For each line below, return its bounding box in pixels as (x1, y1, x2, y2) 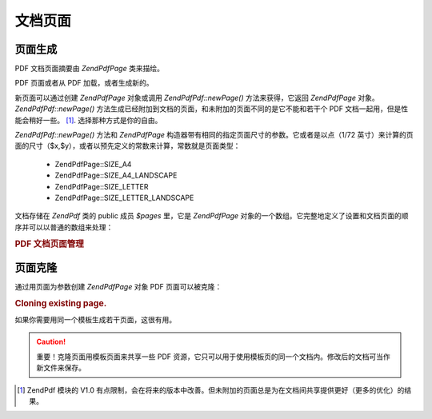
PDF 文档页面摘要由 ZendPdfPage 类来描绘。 (14, 64, 164, 74)
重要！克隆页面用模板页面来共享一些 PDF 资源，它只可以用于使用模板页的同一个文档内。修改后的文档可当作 (36, 352, 391, 361)
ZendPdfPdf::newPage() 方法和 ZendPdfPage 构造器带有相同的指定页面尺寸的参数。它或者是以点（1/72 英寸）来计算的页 (14, 130, 414, 140)
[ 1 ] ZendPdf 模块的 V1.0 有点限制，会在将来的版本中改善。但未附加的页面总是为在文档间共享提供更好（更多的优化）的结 (17, 385, 412, 395)
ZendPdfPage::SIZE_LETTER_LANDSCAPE (54, 193, 194, 202)
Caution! (36, 337, 66, 347)
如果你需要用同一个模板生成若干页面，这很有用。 (14, 314, 176, 324)
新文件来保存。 (36, 363, 86, 373)
